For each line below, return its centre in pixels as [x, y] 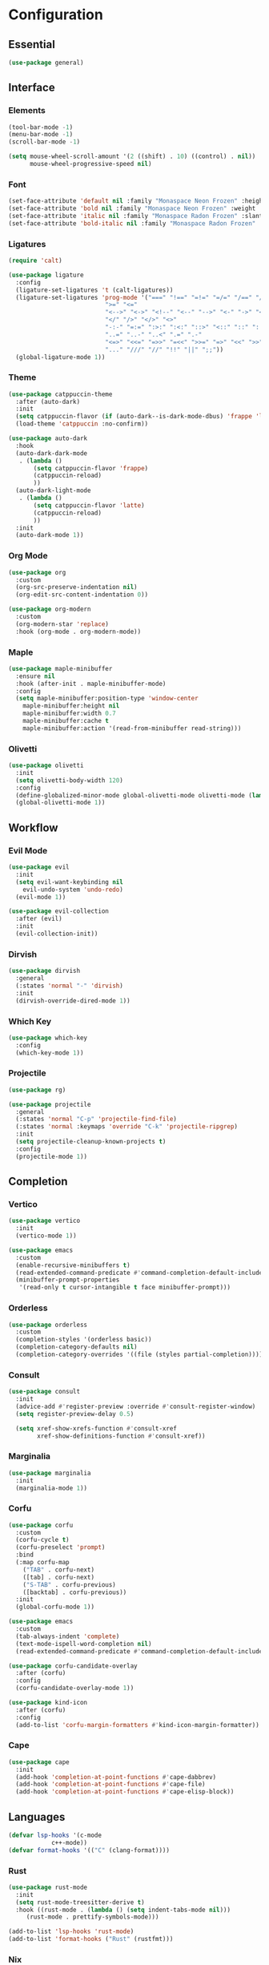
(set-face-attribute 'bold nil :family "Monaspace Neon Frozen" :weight [132, 209]
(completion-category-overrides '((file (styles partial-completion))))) [141, 1355]
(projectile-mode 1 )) [52, 1156]
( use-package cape [39, 1762]
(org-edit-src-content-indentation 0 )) [82, 595]
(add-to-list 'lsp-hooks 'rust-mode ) [71, 1932]
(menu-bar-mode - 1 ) [41, 135]
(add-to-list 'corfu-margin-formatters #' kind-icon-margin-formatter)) [138, 1725]
